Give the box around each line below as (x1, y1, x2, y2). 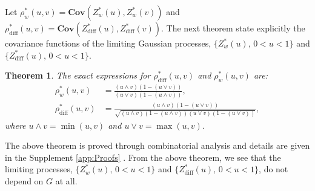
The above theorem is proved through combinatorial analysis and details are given (5, 139, 310, 152)
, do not (259, 163, 288, 175)
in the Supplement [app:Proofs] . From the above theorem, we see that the (5, 151, 281, 163)
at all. (55, 175, 78, 187)
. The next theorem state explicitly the (161, 22, 305, 34)
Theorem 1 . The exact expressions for (5, 69, 151, 82)
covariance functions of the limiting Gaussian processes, (5, 37, 211, 49)
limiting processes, (5, 163, 73, 175)
